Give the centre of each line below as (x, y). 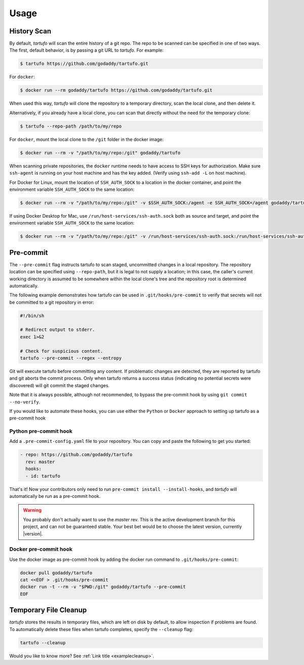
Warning (32, 510)
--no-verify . (25, 402)
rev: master (40, 462)
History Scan (30, 31)
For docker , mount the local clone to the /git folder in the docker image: (87, 139)
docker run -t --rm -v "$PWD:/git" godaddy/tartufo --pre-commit (103, 587)
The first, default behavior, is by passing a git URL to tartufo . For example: (87, 50)
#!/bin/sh (32, 316)
